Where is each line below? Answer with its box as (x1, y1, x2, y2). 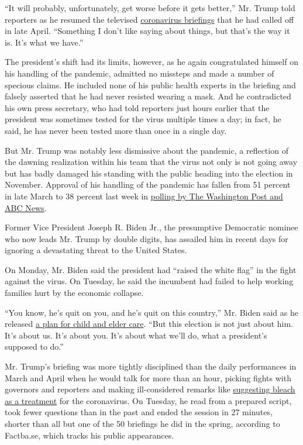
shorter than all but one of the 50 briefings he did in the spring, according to (5, 418, 280, 429)
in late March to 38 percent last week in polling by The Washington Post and (5, 189, 283, 202)
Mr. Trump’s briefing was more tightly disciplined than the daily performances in (5, 360, 297, 372)
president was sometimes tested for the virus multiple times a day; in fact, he (5, 113, 281, 125)
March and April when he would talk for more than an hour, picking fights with (5, 371, 291, 384)
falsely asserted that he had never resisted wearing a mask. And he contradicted (5, 90, 291, 102)
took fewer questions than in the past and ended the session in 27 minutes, (5, 406, 273, 418)
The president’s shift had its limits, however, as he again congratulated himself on (5, 56, 298, 68)
